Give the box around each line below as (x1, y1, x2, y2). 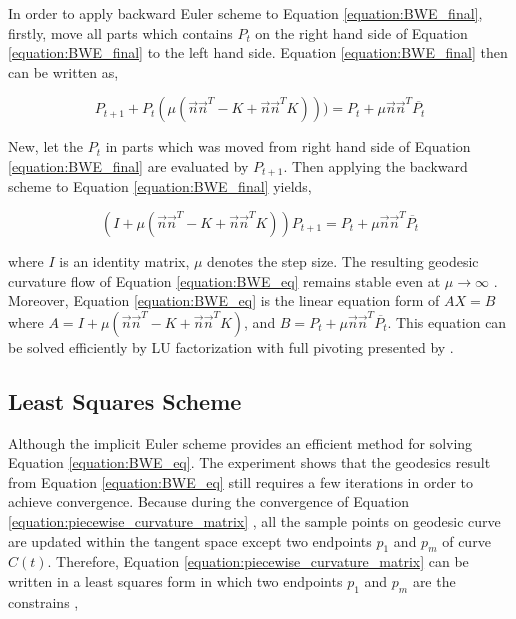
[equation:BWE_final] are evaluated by (8, 155, 249, 176)
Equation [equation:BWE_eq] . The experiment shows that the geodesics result (8, 452, 491, 473)
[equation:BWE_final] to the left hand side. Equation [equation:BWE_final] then (8, 42, 508, 63)
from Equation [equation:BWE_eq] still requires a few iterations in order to (8, 471, 474, 492)
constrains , (8, 591, 79, 612)
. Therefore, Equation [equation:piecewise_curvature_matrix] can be (47, 551, 469, 572)
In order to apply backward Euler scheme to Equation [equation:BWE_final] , (8, 3, 483, 23)
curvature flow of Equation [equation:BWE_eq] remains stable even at (8, 270, 441, 291)
